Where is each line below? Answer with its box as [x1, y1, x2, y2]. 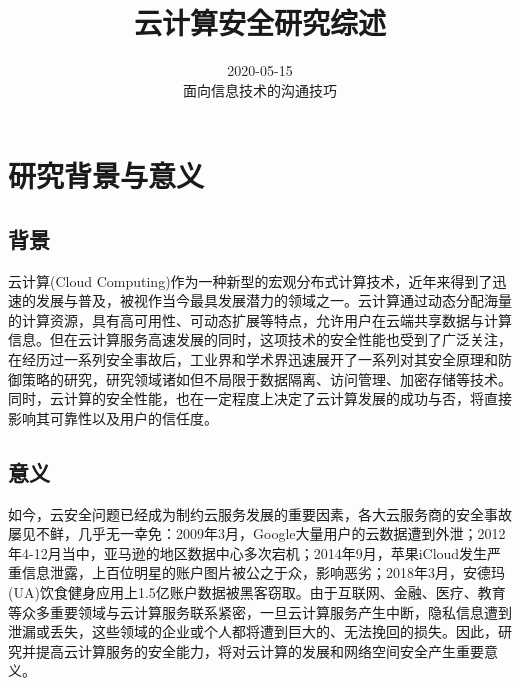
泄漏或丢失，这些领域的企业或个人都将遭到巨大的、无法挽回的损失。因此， [8, 621, 498, 642]
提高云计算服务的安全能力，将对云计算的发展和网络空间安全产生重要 [35, 640, 484, 661]
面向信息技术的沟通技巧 [183, 79, 337, 100]
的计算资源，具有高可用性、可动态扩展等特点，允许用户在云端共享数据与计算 [8, 309, 512, 330]
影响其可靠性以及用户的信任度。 [8, 407, 218, 428]
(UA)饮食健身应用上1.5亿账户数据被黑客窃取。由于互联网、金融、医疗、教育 [8, 582, 506, 603]
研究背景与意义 [8, 155, 205, 196]
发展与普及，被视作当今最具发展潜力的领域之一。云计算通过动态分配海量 [35, 290, 512, 311]
